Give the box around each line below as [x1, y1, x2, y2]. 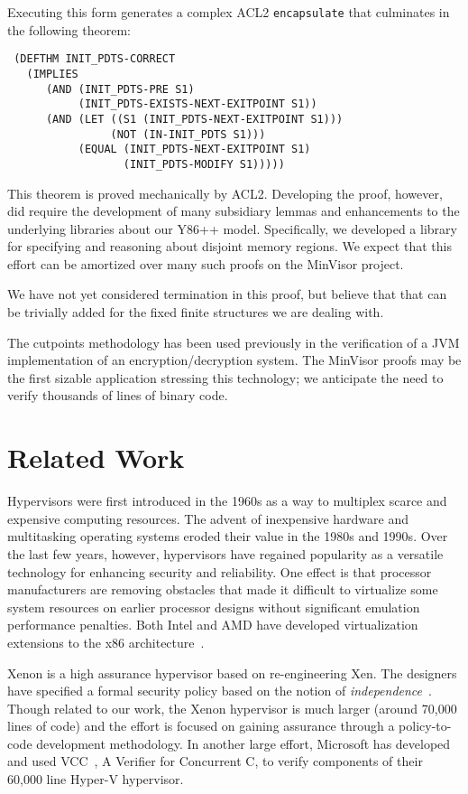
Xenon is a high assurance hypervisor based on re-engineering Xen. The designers [7, 663, 457, 682]
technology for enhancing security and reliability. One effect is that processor [7, 562, 432, 581]
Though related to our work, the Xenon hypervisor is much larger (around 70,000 [7, 698, 457, 717]
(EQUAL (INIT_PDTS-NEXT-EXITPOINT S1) [78, 143, 311, 156]
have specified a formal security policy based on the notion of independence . [7, 681, 432, 700]
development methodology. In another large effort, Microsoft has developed [36, 733, 451, 752]
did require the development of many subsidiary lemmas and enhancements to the [7, 201, 460, 220]
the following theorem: [7, 20, 131, 39]
